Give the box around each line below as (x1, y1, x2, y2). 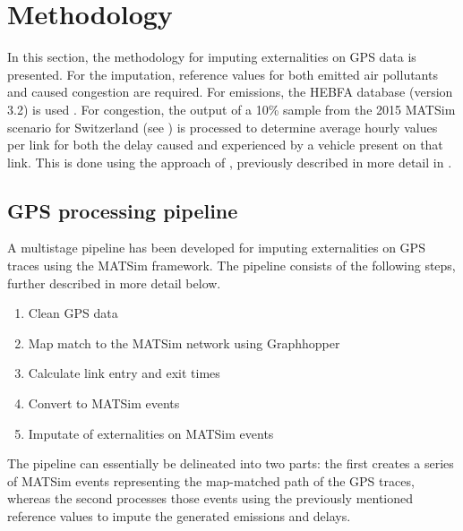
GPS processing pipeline (7, 196, 238, 224)
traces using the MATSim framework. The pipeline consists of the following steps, (7, 256, 456, 275)
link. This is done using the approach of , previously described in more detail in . (7, 152, 452, 171)
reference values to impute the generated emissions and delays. (7, 507, 351, 526)
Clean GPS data (28, 304, 118, 322)
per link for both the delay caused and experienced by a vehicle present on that (7, 135, 443, 154)
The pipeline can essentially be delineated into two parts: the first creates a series (7, 454, 454, 473)
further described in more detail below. (7, 273, 221, 292)
